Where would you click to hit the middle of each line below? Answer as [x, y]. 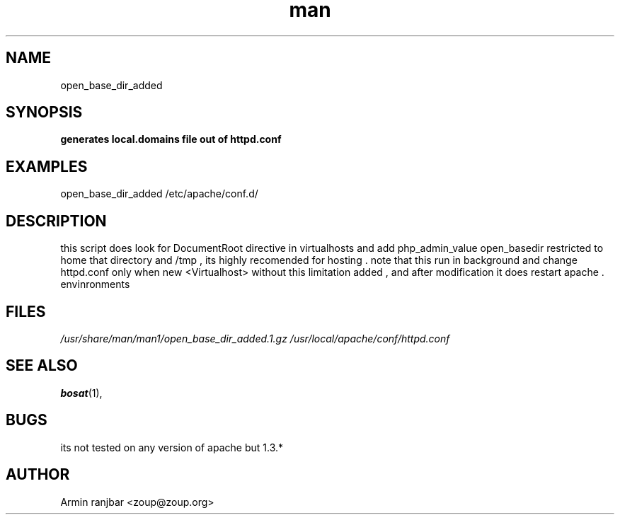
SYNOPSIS [44, 112]
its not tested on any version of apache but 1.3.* [172, 447]
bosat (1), [81, 393]
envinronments [95, 284]
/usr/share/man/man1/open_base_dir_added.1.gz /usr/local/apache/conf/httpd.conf [255, 338]
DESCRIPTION [56, 221]
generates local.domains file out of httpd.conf [171, 139]
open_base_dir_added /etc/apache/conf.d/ [159, 194]
